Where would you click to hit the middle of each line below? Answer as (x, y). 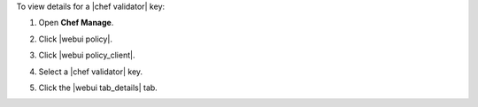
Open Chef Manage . (76, 23)
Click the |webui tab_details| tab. (98, 88)
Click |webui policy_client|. (87, 55)
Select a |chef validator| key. (91, 72)
